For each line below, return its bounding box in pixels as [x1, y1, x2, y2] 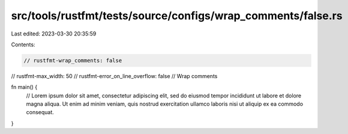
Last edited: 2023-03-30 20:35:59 [11, 30, 97, 37]
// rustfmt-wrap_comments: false [23, 57, 122, 64]
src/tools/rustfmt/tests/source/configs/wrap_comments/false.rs [11, 9, 343, 22]
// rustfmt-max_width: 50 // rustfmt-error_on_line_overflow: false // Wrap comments [11, 72, 218, 79]
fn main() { [11, 84, 38, 91]
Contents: [11, 41, 35, 48]
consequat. [26, 109, 54, 116]
